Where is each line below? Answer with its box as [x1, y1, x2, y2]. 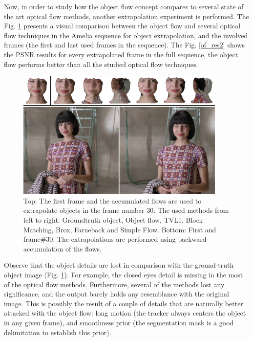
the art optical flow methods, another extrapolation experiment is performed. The [4, 11, 249, 21]
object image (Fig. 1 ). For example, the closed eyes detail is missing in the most [4, 270, 243, 280]
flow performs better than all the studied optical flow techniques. [4, 59, 198, 69]
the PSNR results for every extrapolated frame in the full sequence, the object [4, 49, 238, 59]
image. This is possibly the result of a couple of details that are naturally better [4, 298, 243, 308]
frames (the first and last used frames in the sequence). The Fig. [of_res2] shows [4, 40, 245, 50]
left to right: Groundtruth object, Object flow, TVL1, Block [23, 215, 203, 225]
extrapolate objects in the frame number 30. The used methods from [23, 205, 229, 215]
